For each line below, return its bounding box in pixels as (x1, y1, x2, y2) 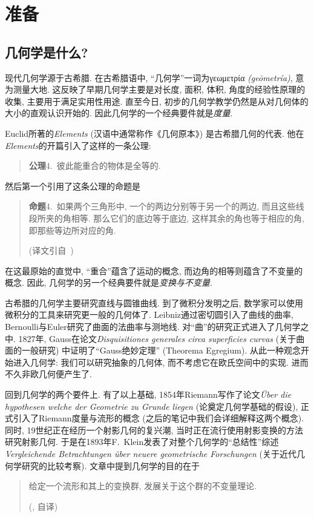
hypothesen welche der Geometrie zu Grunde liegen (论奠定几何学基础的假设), (5, 400, 298, 412)
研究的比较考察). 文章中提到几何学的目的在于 (21, 459, 200, 472)
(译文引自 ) (28, 244, 74, 257)
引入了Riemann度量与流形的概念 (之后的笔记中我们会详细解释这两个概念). (13, 412, 304, 424)
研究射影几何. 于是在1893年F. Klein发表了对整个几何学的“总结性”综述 (5, 435, 279, 448)
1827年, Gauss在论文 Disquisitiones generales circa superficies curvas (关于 (18, 332, 296, 344)
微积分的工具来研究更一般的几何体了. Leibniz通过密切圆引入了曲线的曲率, (5, 308, 293, 321)
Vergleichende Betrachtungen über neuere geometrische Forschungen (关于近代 (5, 447, 296, 460)
